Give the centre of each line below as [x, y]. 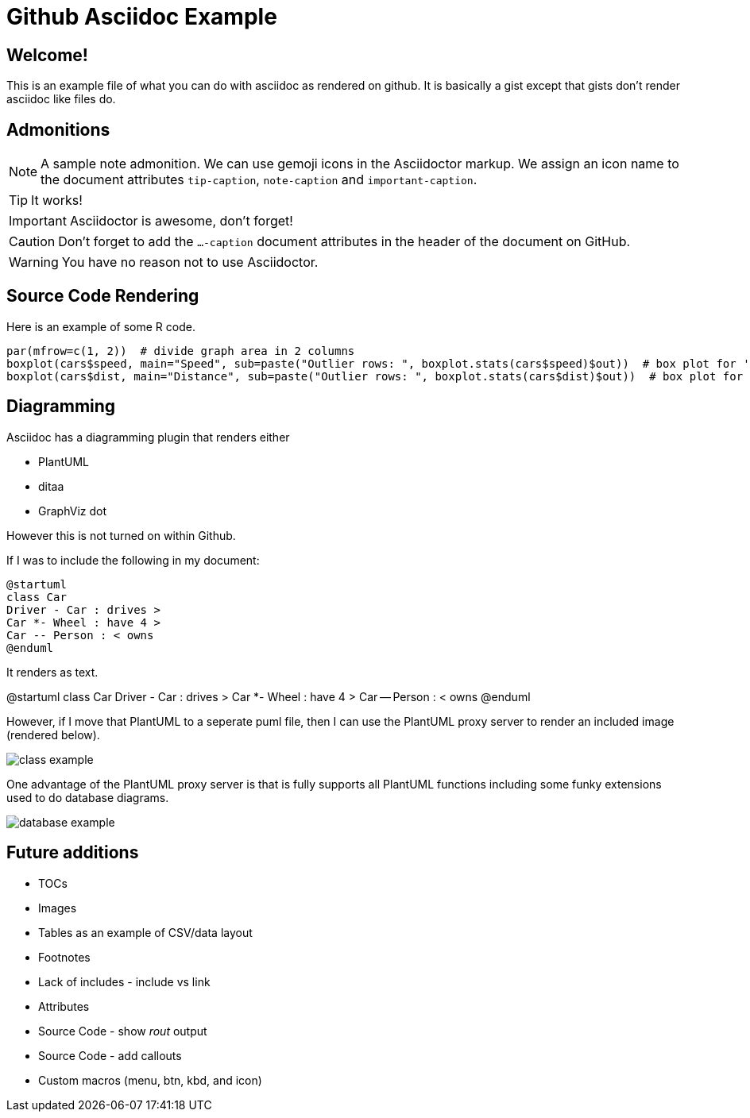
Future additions [73, 853]
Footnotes [64, 957]
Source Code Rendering [103, 296]
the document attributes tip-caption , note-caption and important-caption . [259, 180]
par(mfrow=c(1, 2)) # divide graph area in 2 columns [181, 351]
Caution [32, 242]
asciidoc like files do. [61, 99]
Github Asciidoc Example [142, 17]
